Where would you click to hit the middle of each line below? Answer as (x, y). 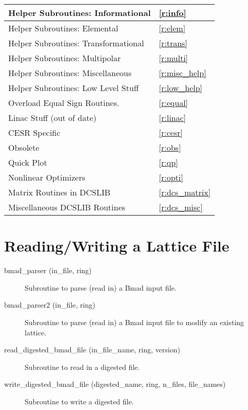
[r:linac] (173, 118)
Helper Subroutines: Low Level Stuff (73, 88)
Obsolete (24, 147)
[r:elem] (172, 28)
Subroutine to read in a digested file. (82, 367)
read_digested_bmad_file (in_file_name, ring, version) (92, 350)
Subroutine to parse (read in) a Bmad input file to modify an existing (135, 322)
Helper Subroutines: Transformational (76, 43)
